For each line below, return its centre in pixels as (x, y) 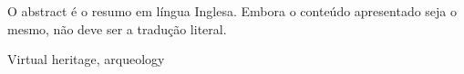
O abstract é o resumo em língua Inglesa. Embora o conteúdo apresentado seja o (232, 11)
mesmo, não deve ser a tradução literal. (117, 28)
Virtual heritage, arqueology (86, 59)
